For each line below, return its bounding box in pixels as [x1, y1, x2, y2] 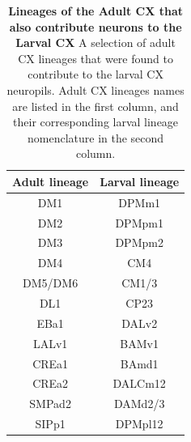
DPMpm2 [115, 234, 163, 251]
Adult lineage [12, 172, 89, 189]
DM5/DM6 [23, 274, 79, 291]
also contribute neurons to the [9, 18, 182, 35]
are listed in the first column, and [12, 97, 179, 114]
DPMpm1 [115, 214, 163, 231]
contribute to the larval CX [28, 66, 163, 83]
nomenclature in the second [28, 129, 164, 146]
